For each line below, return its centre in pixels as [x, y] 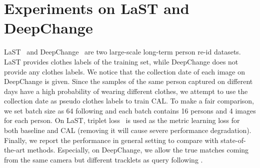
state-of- [233, 140]
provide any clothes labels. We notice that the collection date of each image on [124, 71]
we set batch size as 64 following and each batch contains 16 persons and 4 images [130, 110]
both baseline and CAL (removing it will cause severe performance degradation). [128, 130]
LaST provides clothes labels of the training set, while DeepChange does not [121, 61]
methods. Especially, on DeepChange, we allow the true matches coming [138, 150]
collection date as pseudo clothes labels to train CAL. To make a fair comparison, [129, 101]
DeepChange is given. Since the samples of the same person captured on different [128, 81]
